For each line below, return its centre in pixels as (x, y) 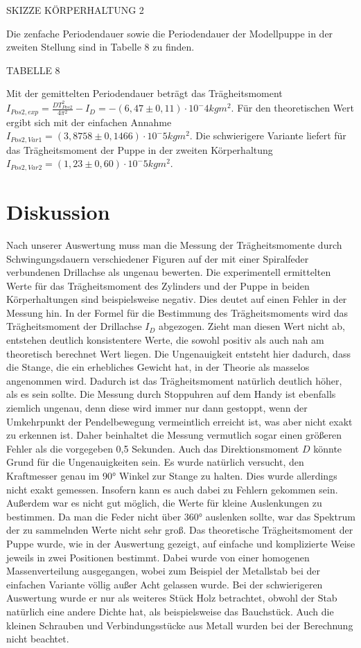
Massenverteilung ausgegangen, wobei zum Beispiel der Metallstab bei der (163, 571)
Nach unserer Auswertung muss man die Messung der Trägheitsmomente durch (174, 244)
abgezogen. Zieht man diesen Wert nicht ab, (252, 326)
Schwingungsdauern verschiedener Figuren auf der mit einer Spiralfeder (158, 258)
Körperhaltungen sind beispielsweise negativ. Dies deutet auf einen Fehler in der (177, 299)
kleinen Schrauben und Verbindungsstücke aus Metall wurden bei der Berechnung (180, 625)
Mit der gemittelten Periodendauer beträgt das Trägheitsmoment (144, 93)
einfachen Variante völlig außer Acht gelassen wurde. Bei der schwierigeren (165, 584)
